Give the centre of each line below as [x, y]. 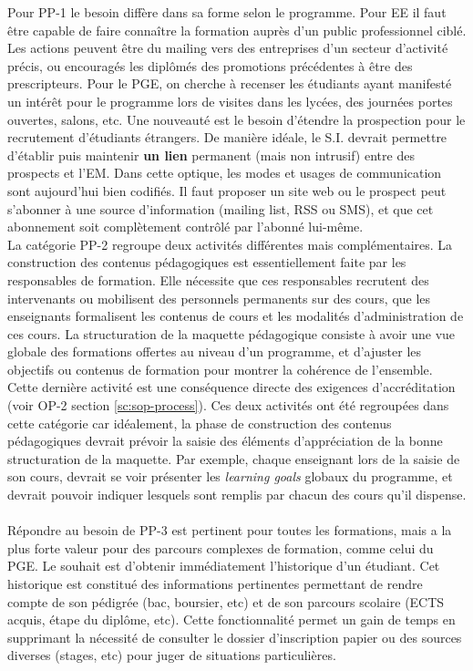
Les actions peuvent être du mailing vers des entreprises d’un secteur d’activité [228, 48]
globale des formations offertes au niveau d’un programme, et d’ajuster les [215, 351]
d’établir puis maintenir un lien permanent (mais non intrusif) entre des [211, 155]
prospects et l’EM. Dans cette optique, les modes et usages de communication [225, 173]
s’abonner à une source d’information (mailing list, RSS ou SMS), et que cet [221, 208]
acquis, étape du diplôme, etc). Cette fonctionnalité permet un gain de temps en [231, 619]
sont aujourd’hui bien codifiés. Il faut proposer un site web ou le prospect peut [227, 190]
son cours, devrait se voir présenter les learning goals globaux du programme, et [230, 476]
